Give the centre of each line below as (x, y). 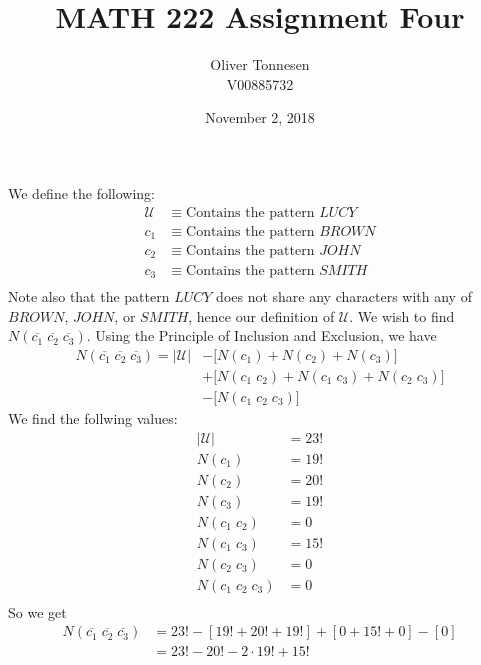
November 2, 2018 (260, 117)
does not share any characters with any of (344, 296)
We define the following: (82, 192)
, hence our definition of (261, 315)
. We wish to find (402, 315)
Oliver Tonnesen (260, 64)
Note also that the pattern (89, 296)
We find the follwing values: (93, 417)
